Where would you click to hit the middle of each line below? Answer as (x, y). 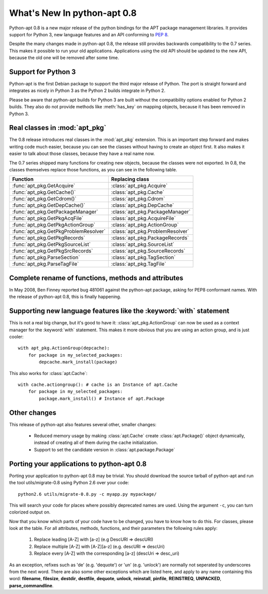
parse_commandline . (32, 586)
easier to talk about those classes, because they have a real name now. (82, 153)
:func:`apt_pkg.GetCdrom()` (44, 199)
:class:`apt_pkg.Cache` (138, 192)
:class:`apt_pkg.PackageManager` (151, 212)
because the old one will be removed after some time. (64, 58)
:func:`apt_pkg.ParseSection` (46, 257)
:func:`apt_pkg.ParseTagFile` (45, 264)
